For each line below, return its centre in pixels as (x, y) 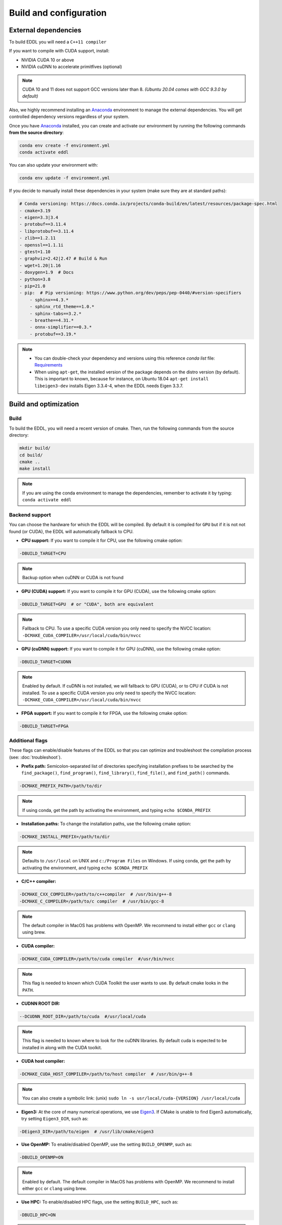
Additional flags (28, 740)
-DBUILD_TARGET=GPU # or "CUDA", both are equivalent (86, 604)
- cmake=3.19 (35, 210)
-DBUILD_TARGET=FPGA (44, 726)
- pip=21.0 (32, 286)
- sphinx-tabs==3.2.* (56, 313)
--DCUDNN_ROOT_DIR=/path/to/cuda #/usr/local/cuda (83, 1016)
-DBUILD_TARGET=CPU (43, 553)
